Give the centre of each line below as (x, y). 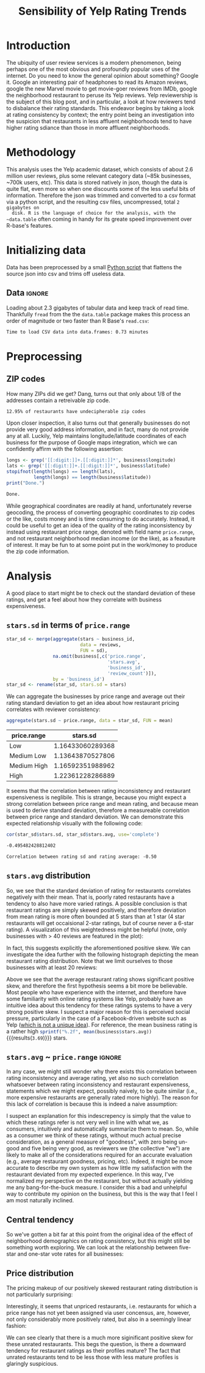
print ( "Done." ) (26, 483)
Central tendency (40, 1220)
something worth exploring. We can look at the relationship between (92, 1248)
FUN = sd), (94, 651)
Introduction (38, 46)
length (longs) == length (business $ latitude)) (92, 477)
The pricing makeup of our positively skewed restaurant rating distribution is (102, 1288)
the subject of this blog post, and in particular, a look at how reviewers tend (101, 102)
